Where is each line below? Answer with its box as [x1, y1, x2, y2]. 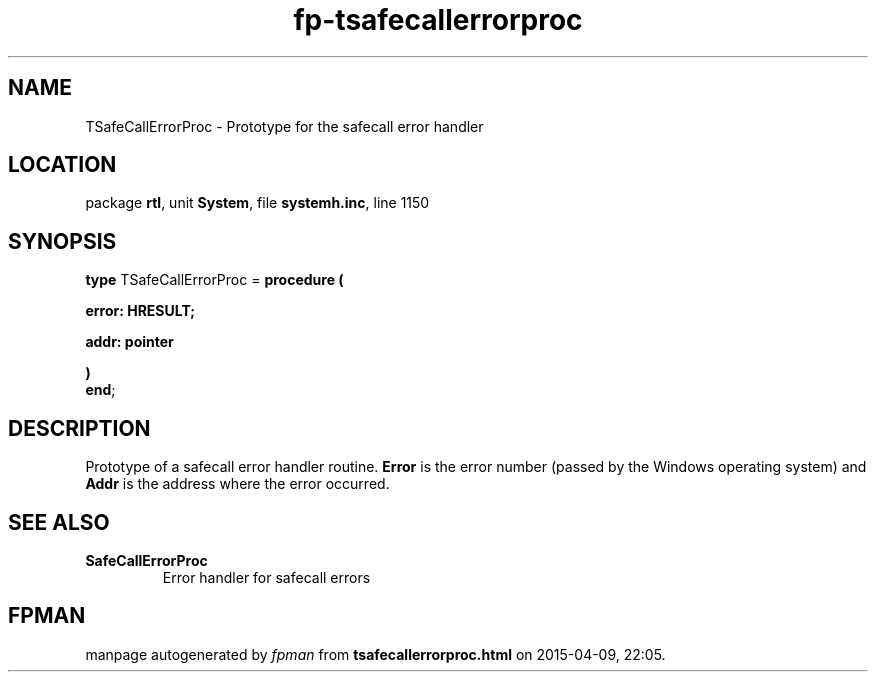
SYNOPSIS [8, 228, 117, 254]
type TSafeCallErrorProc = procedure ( [85, 271, 344, 289]
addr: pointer [85, 333, 174, 351]
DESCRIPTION [8, 415, 151, 441]
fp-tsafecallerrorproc [293, 3, 583, 37]
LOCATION [8, 152, 117, 178]
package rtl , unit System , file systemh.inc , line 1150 [85, 194, 430, 212]
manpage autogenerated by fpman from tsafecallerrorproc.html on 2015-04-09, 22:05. [85, 645, 666, 663]
